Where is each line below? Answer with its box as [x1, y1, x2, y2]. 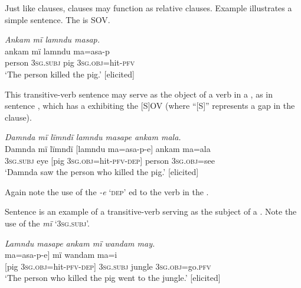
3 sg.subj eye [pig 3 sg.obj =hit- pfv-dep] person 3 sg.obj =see [5, 154, 215, 166]
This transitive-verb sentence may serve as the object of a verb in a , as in [5, 88, 273, 100]
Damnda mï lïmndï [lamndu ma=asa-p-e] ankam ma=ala [5, 142, 211, 154]
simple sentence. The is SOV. [5, 13, 110, 25]
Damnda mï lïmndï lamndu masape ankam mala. [5, 131, 181, 143]
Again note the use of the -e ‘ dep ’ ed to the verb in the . [5, 185, 209, 198]
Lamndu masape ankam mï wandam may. [5, 237, 155, 249]
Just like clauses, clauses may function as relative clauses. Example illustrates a [5, 2, 292, 14]
